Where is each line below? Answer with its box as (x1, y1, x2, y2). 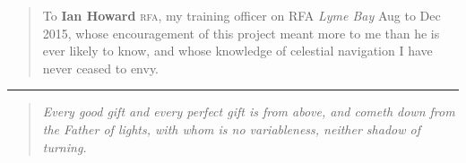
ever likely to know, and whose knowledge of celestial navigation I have (42, 41, 433, 60)
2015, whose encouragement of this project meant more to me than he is (42, 23, 440, 42)
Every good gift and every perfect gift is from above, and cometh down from (42, 102, 455, 121)
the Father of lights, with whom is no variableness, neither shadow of (42, 119, 420, 138)
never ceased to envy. (42, 58, 160, 77)
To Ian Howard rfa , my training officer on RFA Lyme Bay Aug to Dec (42, 6, 441, 24)
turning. (42, 137, 87, 156)
